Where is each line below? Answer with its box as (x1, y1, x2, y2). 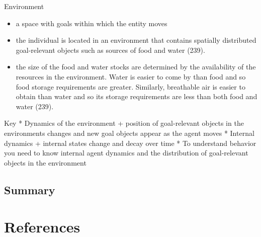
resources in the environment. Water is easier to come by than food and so (16, 71, 246, 82)
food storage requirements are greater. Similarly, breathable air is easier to (16, 81, 245, 92)
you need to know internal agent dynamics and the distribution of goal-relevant (4, 147, 248, 158)
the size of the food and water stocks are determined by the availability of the (16, 61, 256, 72)
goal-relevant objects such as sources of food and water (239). (16, 44, 205, 55)
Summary (4, 182, 55, 197)
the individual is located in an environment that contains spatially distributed (16, 35, 256, 45)
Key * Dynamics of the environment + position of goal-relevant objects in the (4, 118, 244, 128)
